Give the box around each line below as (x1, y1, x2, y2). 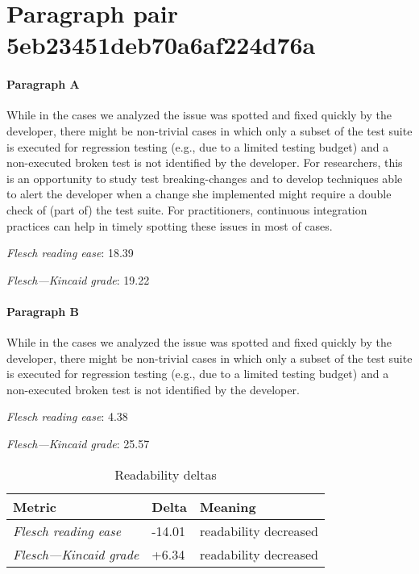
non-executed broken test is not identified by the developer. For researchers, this (6, 154, 403, 171)
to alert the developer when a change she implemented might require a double (6, 185, 392, 202)
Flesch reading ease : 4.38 (6, 408, 128, 425)
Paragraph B (6, 302, 80, 319)
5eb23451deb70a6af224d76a (6, 28, 316, 61)
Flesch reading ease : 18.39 (6, 244, 134, 261)
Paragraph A (6, 76, 80, 93)
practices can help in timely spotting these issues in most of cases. (6, 217, 333, 234)
